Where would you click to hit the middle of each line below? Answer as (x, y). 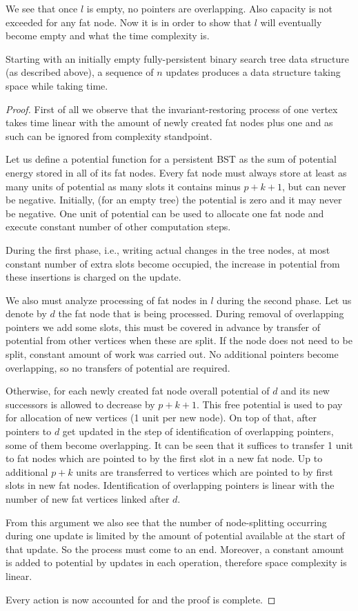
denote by (26, 313)
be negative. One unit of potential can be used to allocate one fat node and (165, 213)
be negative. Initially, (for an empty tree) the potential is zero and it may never (174, 200)
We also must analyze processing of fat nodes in (107, 300)
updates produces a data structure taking (253, 72)
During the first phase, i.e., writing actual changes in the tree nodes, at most (168, 249)
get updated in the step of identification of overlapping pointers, (198, 431)
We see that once (42, 8)
